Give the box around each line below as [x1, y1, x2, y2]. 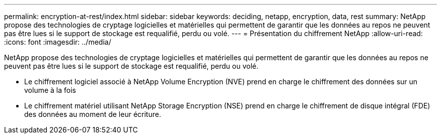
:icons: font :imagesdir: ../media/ [4, 38, 111, 46]
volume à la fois [24, 86, 76, 94]
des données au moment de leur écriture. [24, 110, 161, 118]
